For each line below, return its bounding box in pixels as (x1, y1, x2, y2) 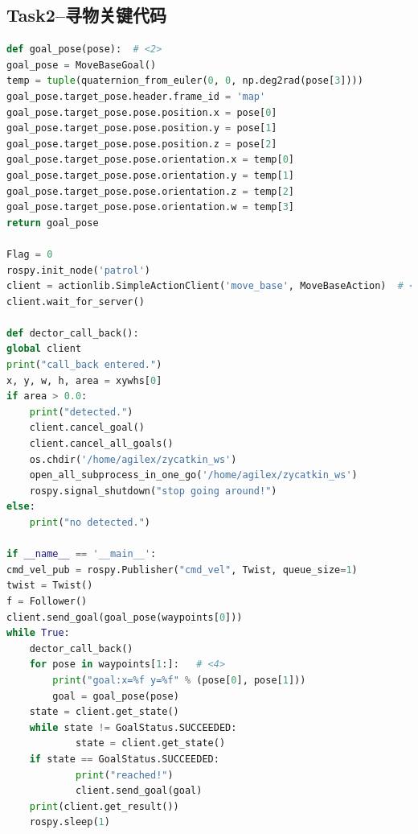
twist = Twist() (6, 580, 93, 592)
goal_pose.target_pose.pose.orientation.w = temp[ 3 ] (6, 201, 294, 213)
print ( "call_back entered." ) (6, 359, 162, 371)
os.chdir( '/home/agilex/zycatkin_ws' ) (29, 453, 237, 465)
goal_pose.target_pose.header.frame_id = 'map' (6, 90, 266, 102)
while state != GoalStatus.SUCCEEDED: (29, 721, 237, 733)
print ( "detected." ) (29, 406, 133, 418)
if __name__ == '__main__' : (6, 548, 157, 560)
